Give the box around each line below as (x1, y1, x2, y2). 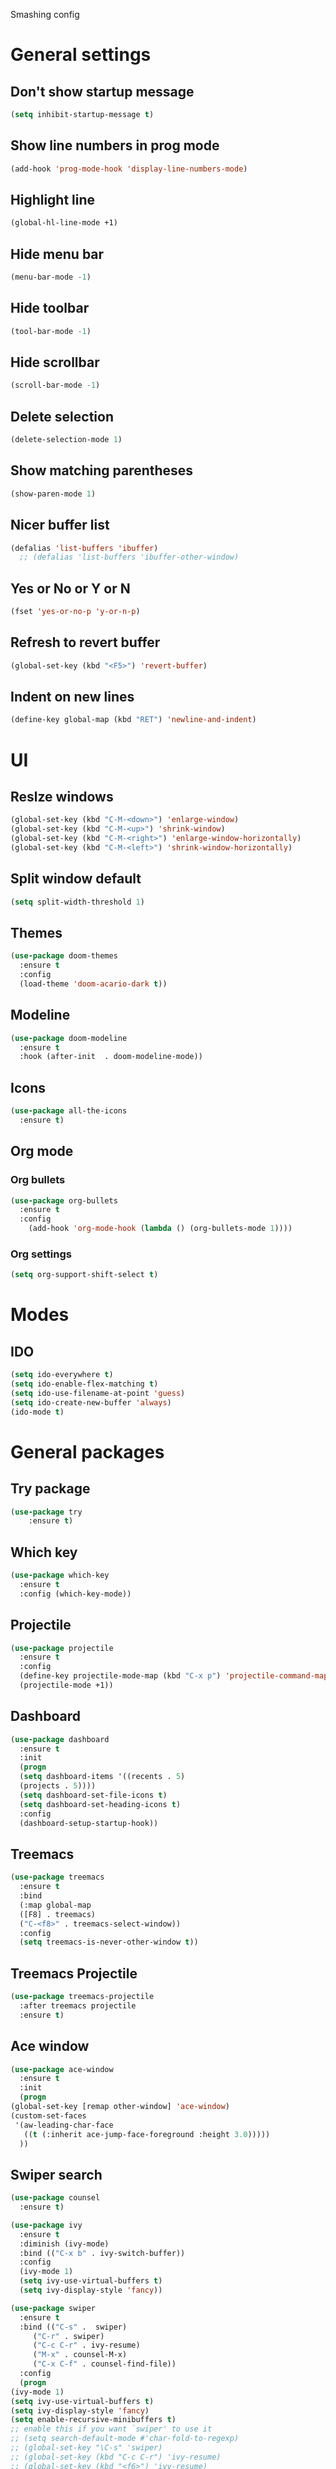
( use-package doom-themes (10, 951, 118, 961)
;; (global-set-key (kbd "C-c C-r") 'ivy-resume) (10, 2452, 222, 2462)
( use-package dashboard (10, 1734, 110, 1744)
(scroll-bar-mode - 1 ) (10, 380, 101, 391)
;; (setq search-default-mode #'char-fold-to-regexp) (10, 2434, 240, 2444)
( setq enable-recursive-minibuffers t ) (10, 2415, 177, 2425)
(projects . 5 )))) (19, 1781, 97, 1791)
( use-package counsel (10, 2193, 101, 2203)
